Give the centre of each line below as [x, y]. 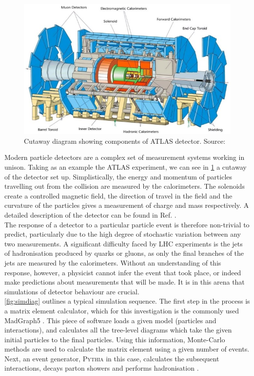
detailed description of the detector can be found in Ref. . [90, 214]
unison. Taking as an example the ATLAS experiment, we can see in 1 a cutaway [126, 167]
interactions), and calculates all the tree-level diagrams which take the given [118, 330]
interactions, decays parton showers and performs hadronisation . [102, 368]
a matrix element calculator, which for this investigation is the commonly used [122, 310]
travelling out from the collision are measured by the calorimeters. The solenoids [125, 186]
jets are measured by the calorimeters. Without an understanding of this [113, 262]
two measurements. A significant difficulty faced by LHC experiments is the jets [124, 243]
